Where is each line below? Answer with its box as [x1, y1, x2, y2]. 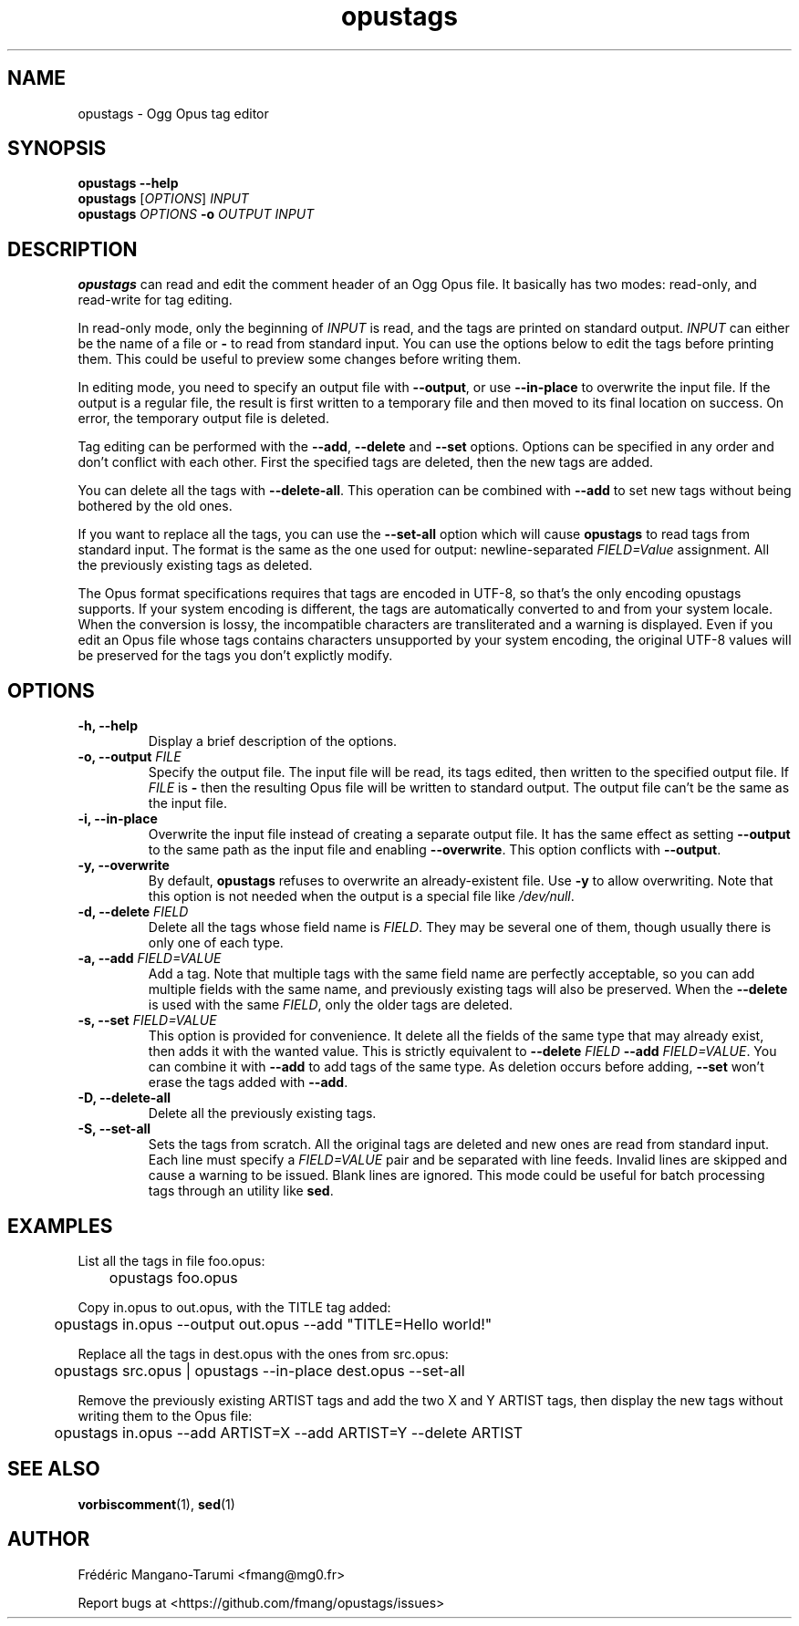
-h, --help [78, 718, 138, 734]
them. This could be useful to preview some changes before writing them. [78, 351, 522, 368]
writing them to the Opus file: [78, 1407, 253, 1424]
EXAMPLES [7, 1214, 113, 1238]
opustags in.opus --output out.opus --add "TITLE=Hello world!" [54, 1314, 493, 1333]
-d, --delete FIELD [78, 904, 189, 920]
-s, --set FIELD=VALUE [78, 1012, 217, 1029]
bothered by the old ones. [78, 498, 233, 514]
